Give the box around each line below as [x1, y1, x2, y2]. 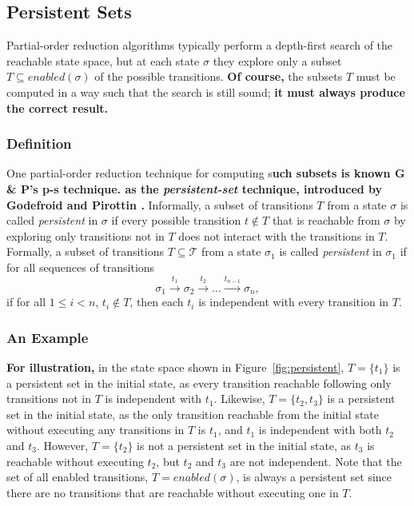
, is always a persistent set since [236, 468, 392, 485]
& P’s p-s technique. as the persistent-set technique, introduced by [6, 180, 383, 197]
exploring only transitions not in [6, 227, 165, 244]
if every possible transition [111, 212, 241, 229]
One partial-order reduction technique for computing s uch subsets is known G [6, 165, 405, 181]
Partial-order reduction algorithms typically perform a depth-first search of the [6, 37, 393, 54]
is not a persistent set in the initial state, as [137, 436, 352, 453]
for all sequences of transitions [6, 258, 155, 275]
